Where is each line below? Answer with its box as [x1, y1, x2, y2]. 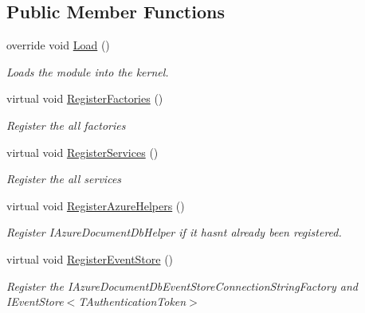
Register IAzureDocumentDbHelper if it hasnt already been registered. [6, 224, 342, 241]
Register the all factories [6, 116, 126, 133]
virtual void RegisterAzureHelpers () [6, 197, 185, 213]
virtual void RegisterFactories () [6, 90, 163, 107]
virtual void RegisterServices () [6, 143, 159, 160]
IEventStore [6, 293, 64, 310]
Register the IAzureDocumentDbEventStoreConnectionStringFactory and [6, 277, 358, 294]
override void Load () [6, 37, 110, 53]
